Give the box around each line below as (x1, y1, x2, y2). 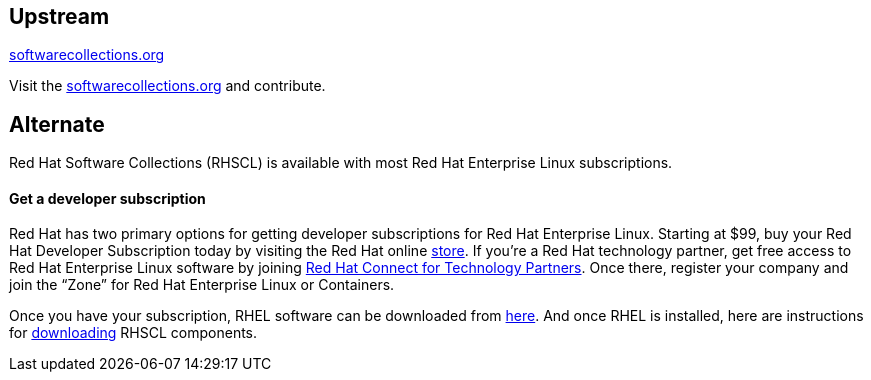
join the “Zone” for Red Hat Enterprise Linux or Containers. (9, 276, 395, 294)
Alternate (9, 111, 105, 137)
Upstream (9, 4, 110, 29)
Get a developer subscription (9, 189, 206, 207)
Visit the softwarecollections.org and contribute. (9, 77, 326, 95)
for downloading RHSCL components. (9, 324, 258, 342)
